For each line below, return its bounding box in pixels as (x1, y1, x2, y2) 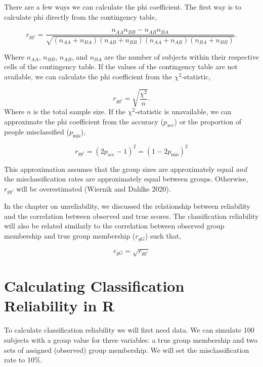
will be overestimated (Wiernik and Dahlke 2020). (16, 183, 171, 194)
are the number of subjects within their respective (104, 51, 259, 62)
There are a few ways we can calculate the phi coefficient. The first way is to (4, 2, 242, 12)
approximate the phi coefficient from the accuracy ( (4, 116, 164, 126)
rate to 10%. (4, 354, 42, 365)
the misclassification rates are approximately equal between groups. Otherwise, (4, 173, 248, 184)
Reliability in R (4, 295, 115, 316)
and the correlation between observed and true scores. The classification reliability (4, 210, 259, 221)
